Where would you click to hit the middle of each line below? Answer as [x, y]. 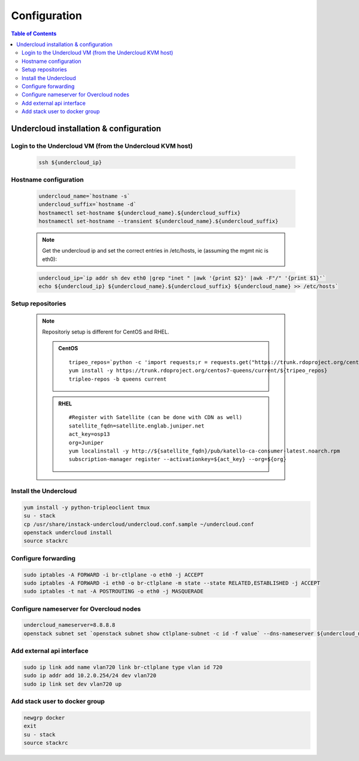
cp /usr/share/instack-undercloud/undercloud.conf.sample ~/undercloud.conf [139, 524]
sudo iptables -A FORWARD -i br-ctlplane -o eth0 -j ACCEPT [114, 574]
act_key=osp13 [89, 434]
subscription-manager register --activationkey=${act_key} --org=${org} [178, 459]
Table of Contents [34, 34]
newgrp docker [44, 718]
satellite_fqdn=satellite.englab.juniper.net [137, 426]
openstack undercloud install [68, 533]
